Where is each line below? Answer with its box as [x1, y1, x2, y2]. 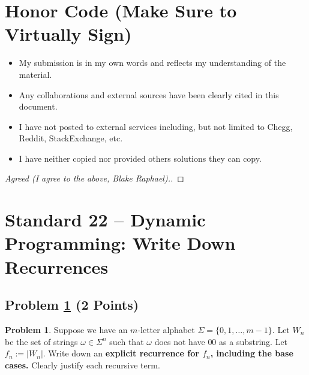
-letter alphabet [137, 323, 195, 336]
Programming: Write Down [5, 231, 236, 255]
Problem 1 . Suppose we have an [5, 323, 128, 336]
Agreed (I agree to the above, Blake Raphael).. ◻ [5, 172, 184, 185]
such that [109, 335, 144, 347]
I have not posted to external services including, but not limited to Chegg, [19, 120, 293, 132]
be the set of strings [5, 335, 78, 347]
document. [19, 100, 58, 113]
